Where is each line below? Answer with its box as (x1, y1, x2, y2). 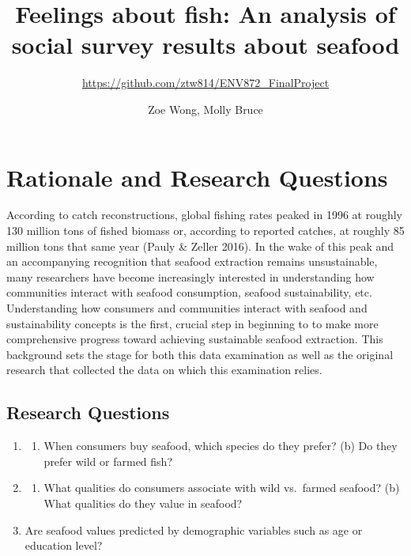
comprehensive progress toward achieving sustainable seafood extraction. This (6, 331, 383, 347)
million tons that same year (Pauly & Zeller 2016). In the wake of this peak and (6, 237, 394, 254)
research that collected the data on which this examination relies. (6, 361, 322, 378)
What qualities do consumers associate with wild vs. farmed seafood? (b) (43, 479, 400, 496)
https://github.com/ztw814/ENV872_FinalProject (81, 74, 330, 91)
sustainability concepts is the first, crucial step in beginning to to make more (6, 315, 379, 331)
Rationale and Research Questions (6, 161, 388, 193)
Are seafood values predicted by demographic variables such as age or (25, 521, 363, 538)
